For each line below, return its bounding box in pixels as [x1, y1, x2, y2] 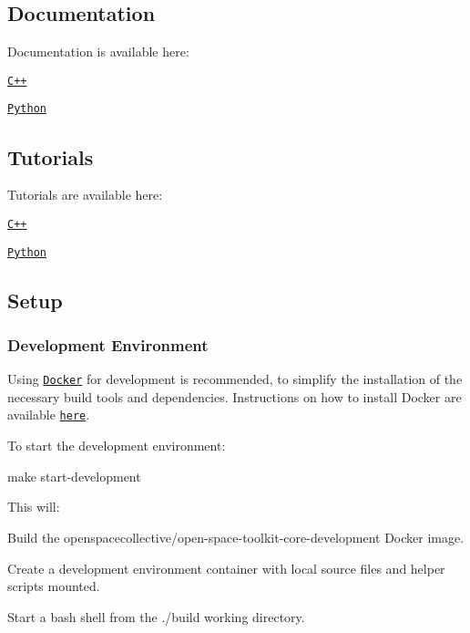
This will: [7, 497, 60, 516]
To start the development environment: [7, 436, 226, 455]
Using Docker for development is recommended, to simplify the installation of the [7, 369, 463, 389]
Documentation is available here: [7, 42, 189, 61]
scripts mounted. [7, 576, 100, 596]
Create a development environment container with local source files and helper [7, 558, 445, 577]
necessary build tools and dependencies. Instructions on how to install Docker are [7, 387, 462, 406]
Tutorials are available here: [7, 185, 163, 204]
